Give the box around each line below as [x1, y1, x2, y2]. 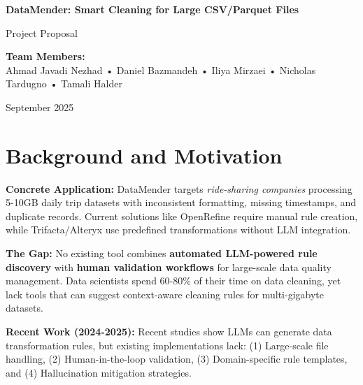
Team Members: [6, 49, 85, 64]
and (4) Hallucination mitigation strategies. [6, 365, 192, 379]
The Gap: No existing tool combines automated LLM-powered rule [6, 246, 318, 261]
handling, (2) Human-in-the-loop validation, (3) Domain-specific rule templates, [6, 351, 348, 366]
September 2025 [6, 99, 74, 114]
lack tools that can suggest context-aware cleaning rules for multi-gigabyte [6, 286, 324, 301]
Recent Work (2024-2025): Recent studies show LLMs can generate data [6, 324, 332, 339]
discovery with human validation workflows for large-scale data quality [6, 259, 332, 274]
